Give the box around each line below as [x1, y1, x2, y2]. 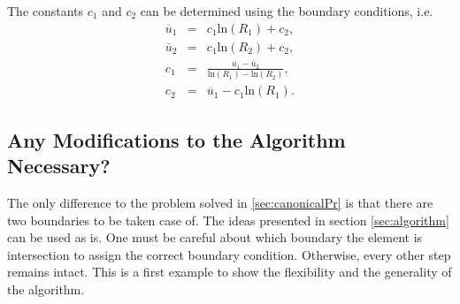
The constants [7, 2, 84, 19]
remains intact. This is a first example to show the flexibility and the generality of [7, 262, 452, 281]
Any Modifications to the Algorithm [7, 125, 346, 153]
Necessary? [7, 152, 111, 179]
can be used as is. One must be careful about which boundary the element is [7, 228, 423, 247]
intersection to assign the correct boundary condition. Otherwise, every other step [7, 245, 451, 263]
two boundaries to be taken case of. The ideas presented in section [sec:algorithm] [7, 210, 449, 229]
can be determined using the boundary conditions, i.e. [140, 2, 433, 19]
